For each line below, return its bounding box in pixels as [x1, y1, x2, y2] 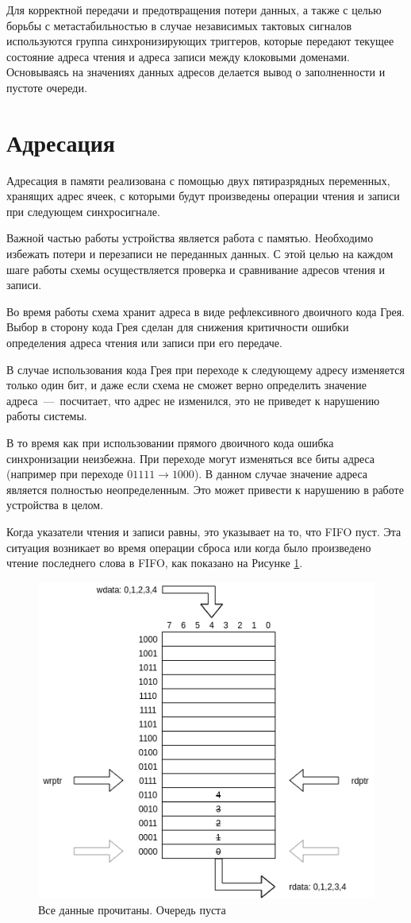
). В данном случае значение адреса [194, 465, 368, 482]
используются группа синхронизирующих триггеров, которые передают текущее [6, 33, 394, 49]
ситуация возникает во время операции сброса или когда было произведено [6, 539, 371, 555]
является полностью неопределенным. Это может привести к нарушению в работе [6, 481, 404, 497]
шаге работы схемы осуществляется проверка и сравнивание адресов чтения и [6, 261, 386, 277]
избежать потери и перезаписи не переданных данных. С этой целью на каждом [6, 245, 394, 262]
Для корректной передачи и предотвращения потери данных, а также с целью [6, 2, 382, 17]
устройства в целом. [6, 496, 104, 513]
